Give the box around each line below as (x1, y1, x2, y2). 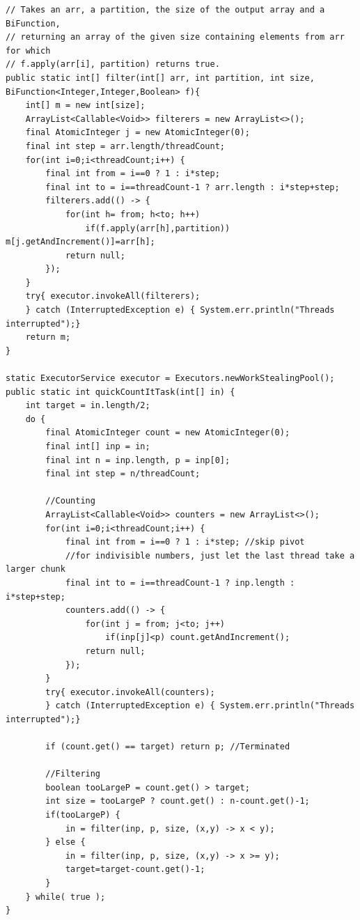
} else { (45, 837, 86, 848)
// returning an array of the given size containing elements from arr (6, 32, 345, 42)
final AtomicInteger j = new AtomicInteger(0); (25, 127, 250, 138)
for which (6, 45, 51, 56)
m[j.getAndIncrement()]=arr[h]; (6, 237, 155, 247)
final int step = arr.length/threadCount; (25, 141, 225, 151)
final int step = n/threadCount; (45, 469, 201, 479)
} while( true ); (25, 891, 106, 902)
